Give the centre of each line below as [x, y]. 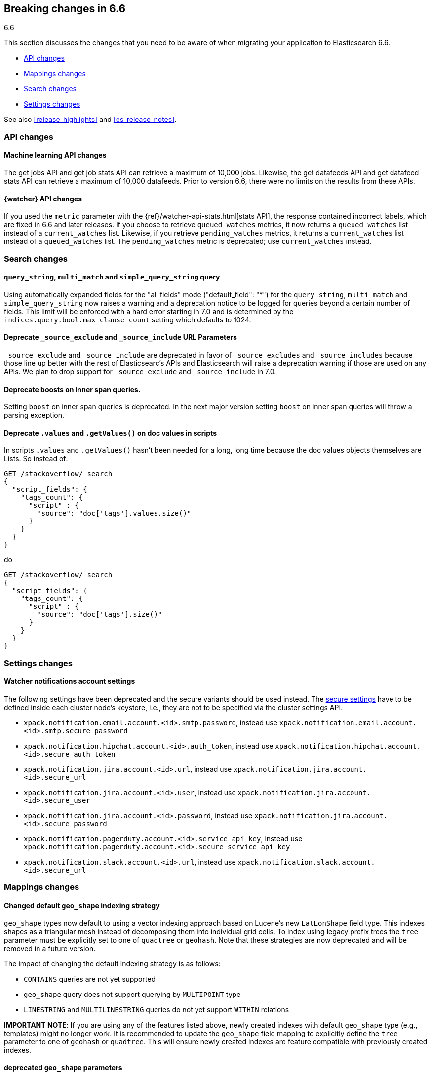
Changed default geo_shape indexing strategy [82, 906]
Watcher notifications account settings [70, 681]
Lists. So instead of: [36, 459]
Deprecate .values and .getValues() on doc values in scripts [111, 433]
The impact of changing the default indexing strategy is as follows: [112, 963]
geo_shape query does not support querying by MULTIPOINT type [132, 994]
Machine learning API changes [55, 155]
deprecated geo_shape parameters [63, 1068]
